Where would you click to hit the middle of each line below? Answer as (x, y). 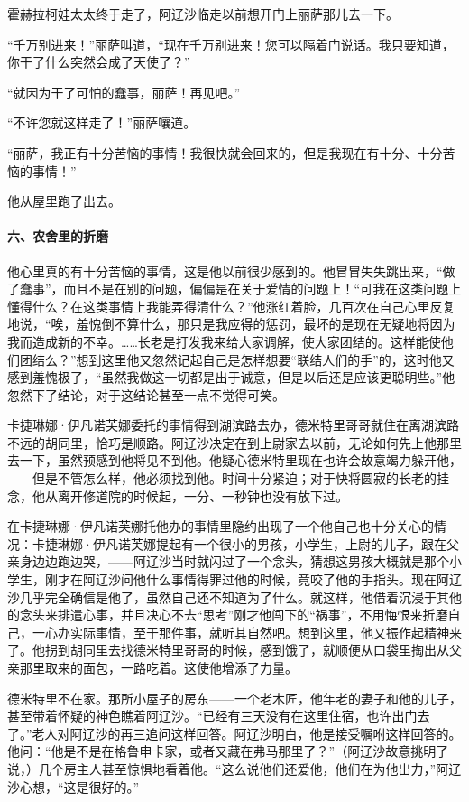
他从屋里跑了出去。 (64, 201)
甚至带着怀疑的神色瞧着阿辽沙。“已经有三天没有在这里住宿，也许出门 (212, 716)
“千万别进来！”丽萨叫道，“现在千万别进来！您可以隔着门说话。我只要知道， (231, 44)
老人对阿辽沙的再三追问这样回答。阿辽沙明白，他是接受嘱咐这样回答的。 (247, 733)
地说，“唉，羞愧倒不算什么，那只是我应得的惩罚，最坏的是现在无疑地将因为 (231, 324)
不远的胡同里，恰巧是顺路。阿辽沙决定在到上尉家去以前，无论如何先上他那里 (234, 442)
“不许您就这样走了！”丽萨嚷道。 (102, 122)
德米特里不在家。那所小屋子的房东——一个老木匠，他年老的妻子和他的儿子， (234, 698)
